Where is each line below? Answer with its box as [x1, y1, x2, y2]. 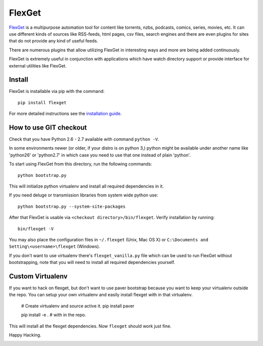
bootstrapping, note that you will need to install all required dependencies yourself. [9, 259, 175, 265]
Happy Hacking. [9, 332, 41, 338]
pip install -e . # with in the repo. [21, 312, 86, 318]
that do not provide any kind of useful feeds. [9, 38, 98, 44]
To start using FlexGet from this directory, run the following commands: [9, 161, 152, 167]
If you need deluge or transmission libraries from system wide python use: [9, 192, 158, 198]
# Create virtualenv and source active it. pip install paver [21, 303, 135, 309]
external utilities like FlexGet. [9, 63, 67, 68]
